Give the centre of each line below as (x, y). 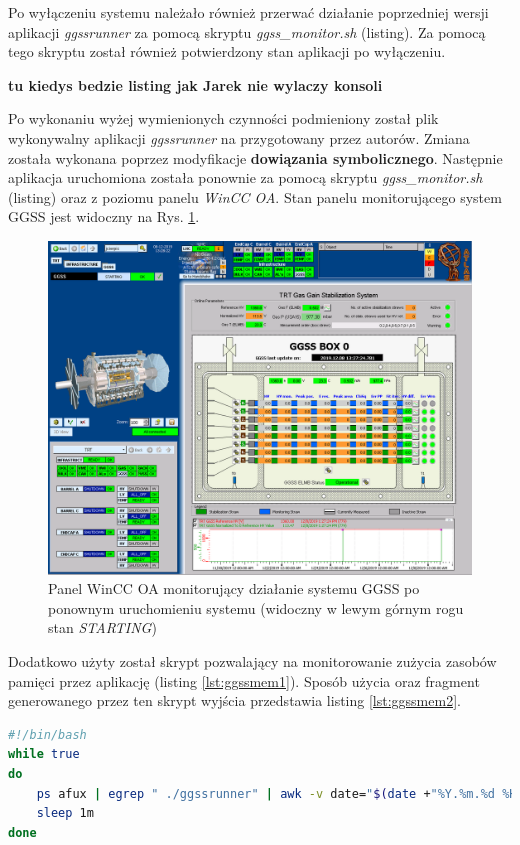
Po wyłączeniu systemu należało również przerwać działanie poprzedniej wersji (248, 12)
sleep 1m (65, 813)
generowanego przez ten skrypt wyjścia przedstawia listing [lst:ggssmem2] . (234, 700)
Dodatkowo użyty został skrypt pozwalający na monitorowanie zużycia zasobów (252, 661)
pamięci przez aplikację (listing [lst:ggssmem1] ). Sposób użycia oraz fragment (244, 680)
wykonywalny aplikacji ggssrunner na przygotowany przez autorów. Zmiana (239, 137)
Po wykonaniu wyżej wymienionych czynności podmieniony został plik (223, 118)
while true (44, 754)
